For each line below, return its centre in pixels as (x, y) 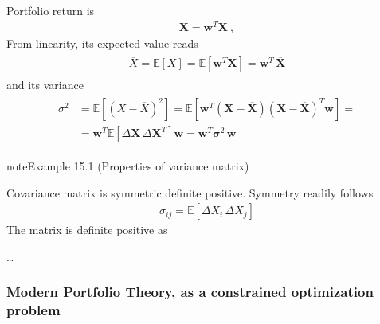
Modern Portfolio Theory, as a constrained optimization (190, 292)
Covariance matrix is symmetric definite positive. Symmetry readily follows (190, 192)
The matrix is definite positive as (87, 230)
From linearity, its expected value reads (102, 43)
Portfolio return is (51, 10)
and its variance (45, 85)
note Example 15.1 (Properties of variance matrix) (128, 166)
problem (33, 310)
